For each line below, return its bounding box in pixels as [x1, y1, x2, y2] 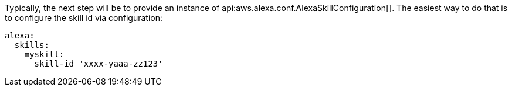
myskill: [24, 50, 65, 59]
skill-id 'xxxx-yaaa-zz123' [34, 59, 163, 68]
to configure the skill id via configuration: [5, 13, 163, 23]
